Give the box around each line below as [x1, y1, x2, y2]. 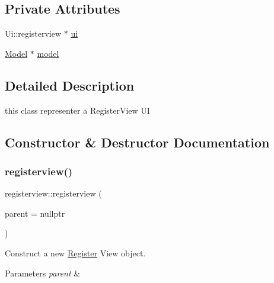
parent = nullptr [5, 207, 65, 219]
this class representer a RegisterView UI [5, 104, 150, 116]
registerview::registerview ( [5, 187, 102, 200]
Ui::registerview [5, 27, 62, 40]
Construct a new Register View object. [5, 246, 146, 259]
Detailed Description [5, 76, 135, 94]
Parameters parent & [5, 266, 81, 279]
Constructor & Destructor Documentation [5, 133, 270, 151]
